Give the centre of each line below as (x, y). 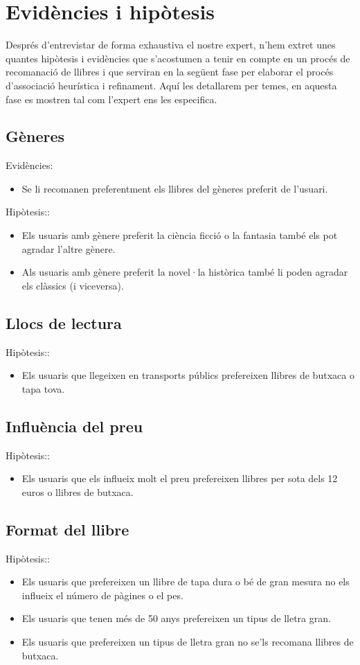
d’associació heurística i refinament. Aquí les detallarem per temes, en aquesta (171, 85)
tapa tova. (43, 388)
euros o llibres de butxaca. (78, 491)
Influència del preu (74, 426)
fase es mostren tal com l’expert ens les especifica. (111, 99)
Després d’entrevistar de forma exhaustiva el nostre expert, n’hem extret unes (171, 45)
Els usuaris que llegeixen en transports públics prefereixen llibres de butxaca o (188, 375)
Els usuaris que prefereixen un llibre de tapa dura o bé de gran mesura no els (186, 582)
